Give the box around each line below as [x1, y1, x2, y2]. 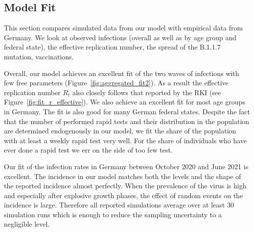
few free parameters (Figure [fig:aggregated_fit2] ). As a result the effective [4, 77, 229, 88]
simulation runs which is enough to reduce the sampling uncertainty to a [4, 209, 222, 219]
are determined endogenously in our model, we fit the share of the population [4, 126, 236, 136]
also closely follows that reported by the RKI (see [72, 87, 221, 97]
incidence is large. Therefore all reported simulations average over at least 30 [4, 200, 234, 210]
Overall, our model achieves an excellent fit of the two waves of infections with [4, 68, 239, 78]
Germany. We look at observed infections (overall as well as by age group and [4, 32, 236, 42]
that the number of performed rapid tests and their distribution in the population [4, 116, 250, 126]
